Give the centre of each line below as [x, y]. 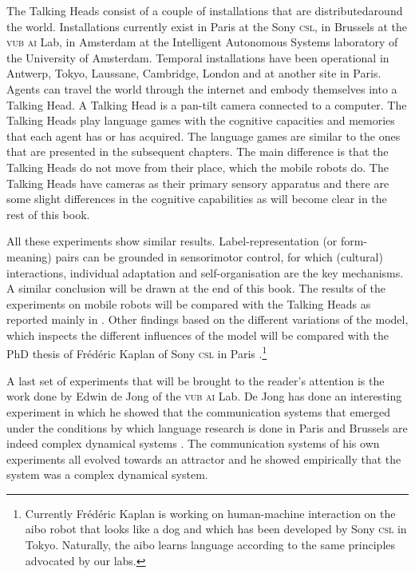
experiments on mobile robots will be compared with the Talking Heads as [189, 303]
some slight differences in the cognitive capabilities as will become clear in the [197, 199]
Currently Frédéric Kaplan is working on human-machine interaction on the [210, 513]
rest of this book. [48, 214]
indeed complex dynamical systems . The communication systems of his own [193, 443]
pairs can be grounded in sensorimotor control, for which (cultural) [219, 256]
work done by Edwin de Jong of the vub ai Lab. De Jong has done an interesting [204, 396]
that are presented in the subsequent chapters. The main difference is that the [198, 151]
